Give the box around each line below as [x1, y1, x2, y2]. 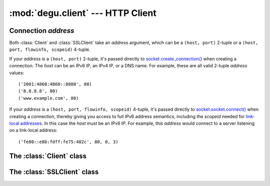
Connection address [9, 26, 74, 35]
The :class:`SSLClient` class [9, 168, 99, 176]
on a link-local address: [9, 127, 57, 133]
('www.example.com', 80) [18, 95, 79, 101]
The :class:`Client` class [9, 152, 87, 160]
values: [9, 70, 24, 76]
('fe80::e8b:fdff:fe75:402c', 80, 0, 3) [18, 139, 118, 145]
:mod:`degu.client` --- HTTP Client [9, 7, 157, 18]
